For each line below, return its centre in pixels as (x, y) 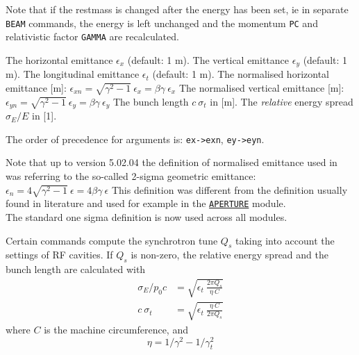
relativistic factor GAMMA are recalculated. (92, 36)
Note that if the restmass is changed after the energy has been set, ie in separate (177, 9)
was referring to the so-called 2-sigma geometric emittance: (131, 175)
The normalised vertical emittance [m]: (261, 87)
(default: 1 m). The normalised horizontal (241, 74)
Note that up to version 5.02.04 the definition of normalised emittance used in (172, 162)
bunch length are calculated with (76, 269)
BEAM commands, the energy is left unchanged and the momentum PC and (162, 23)
